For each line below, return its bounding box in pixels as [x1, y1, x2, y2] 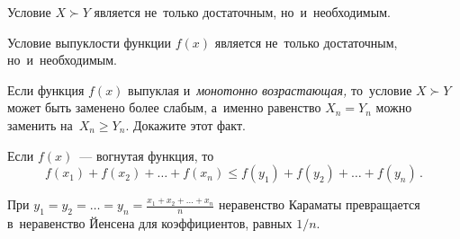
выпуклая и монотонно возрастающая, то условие [128, 80, 412, 99]
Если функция [7, 80, 85, 99]
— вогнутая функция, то [79, 146, 214, 164]
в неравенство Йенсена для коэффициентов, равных [7, 213, 293, 232]
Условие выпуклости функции [7, 32, 172, 51]
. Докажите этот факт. [125, 115, 246, 134]
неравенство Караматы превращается [219, 195, 420, 214]
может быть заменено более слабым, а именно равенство [7, 98, 321, 117]
